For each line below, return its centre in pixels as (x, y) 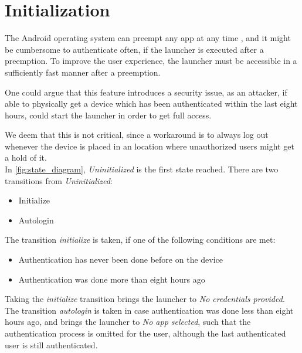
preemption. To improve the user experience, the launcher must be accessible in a (151, 61)
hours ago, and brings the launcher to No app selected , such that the (128, 322)
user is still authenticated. (51, 344)
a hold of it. (26, 157)
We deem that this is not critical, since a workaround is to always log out (137, 135)
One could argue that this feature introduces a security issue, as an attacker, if (146, 92)
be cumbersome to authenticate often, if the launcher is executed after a (134, 49)
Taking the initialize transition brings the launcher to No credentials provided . (145, 299)
